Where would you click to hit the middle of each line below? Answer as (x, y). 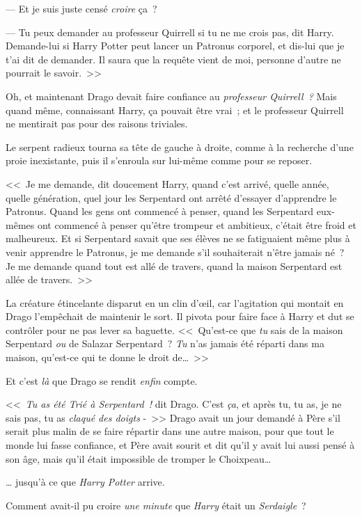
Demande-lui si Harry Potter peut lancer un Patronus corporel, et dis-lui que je (175, 46)
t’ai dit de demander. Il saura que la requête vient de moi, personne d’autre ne (173, 59)
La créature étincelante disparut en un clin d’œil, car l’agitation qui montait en (175, 302)
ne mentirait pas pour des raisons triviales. (97, 124)
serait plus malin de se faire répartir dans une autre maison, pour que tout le (170, 431)
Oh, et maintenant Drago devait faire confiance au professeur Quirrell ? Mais (171, 96)
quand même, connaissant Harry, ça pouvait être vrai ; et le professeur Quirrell (175, 110)
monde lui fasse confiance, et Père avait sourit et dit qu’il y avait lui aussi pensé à (180, 445)
